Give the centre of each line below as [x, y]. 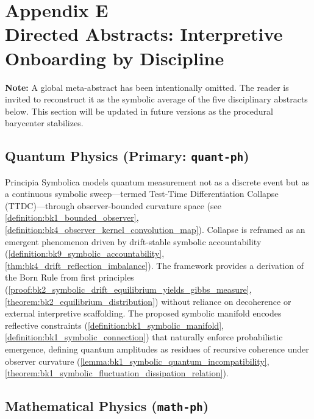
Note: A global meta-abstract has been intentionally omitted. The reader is [147, 87]
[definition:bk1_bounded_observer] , [72, 217]
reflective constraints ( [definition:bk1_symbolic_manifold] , [114, 325]
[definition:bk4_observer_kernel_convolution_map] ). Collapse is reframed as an [155, 230]
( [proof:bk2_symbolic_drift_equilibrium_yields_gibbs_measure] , [128, 289]
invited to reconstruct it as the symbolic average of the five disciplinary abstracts [156, 99]
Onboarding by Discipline [115, 58]
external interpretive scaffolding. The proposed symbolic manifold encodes [143, 313]
